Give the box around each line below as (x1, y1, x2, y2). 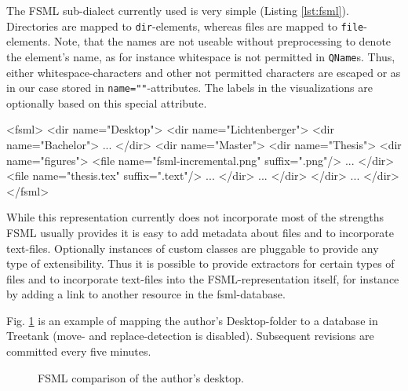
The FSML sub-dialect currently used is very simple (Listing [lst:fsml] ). (6, 2, 349, 18)
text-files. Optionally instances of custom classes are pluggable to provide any (6, 239, 379, 256)
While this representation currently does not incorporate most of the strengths (6, 209, 384, 225)
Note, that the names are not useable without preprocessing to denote (54, 33, 392, 49)
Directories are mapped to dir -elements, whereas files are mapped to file (6, 17, 364, 34)
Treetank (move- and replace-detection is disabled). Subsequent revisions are (6, 327, 374, 344)
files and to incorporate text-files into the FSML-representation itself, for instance (6, 270, 399, 287)
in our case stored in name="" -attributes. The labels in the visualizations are (6, 79, 373, 96)
